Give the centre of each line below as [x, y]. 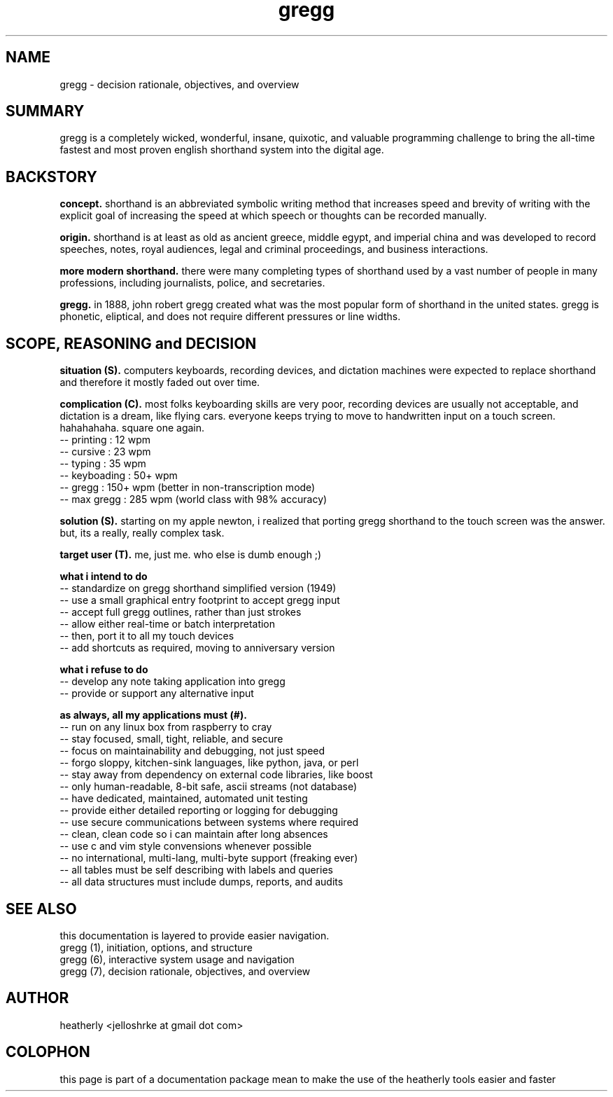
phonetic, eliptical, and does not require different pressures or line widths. [230, 317]
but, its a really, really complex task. [142, 533]
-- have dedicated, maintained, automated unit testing [184, 799]
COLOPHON [48, 1052]
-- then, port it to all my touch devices [147, 636]
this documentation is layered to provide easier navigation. [195, 935]
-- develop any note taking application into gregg [172, 682]
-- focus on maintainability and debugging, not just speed [192, 751]
